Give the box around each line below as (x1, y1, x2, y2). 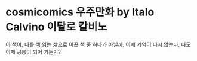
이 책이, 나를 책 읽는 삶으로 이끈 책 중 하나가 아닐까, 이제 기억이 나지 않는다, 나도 (5, 41, 192, 48)
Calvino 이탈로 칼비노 (5, 20, 107, 34)
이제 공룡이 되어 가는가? (5, 48, 61, 55)
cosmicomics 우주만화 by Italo (5, 5, 155, 19)
